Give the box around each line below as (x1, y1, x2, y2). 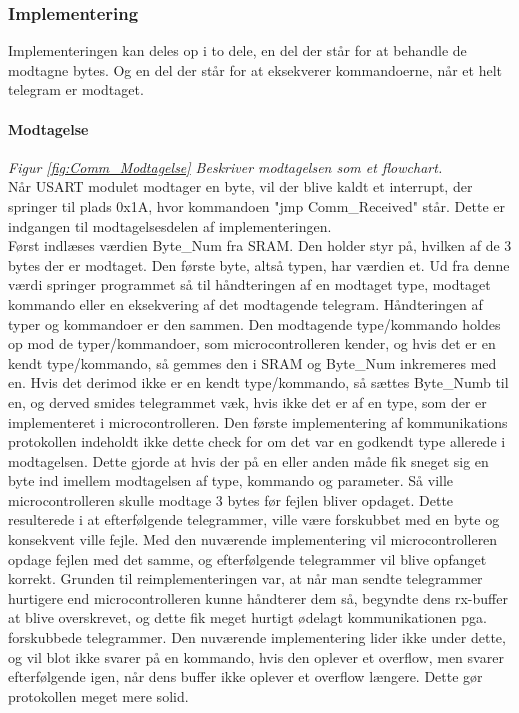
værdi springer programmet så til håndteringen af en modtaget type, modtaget (8, 274, 491, 295)
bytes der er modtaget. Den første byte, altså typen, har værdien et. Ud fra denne (8, 254, 510, 275)
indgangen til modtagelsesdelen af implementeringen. (8, 215, 332, 236)
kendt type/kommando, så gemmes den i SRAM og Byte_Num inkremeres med (8, 352, 497, 373)
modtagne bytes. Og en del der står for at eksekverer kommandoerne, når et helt (8, 59, 502, 80)
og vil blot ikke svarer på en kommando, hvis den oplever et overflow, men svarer (8, 646, 504, 667)
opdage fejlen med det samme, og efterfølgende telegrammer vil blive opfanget (8, 548, 487, 569)
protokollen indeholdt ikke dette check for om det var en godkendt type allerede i (8, 431, 506, 452)
